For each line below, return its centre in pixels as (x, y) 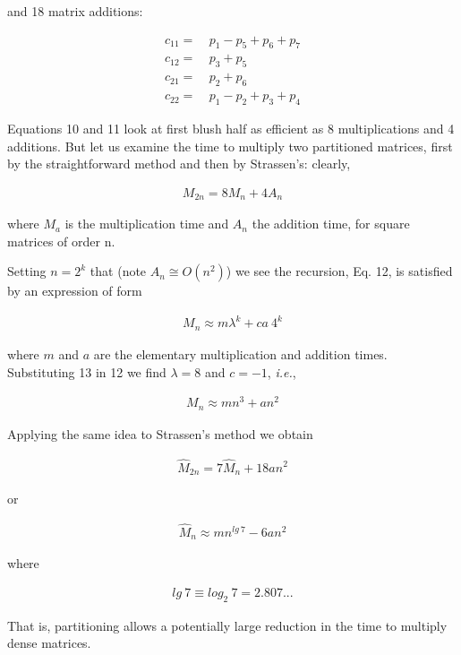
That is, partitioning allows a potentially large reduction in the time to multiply (227, 625)
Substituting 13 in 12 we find (87, 371)
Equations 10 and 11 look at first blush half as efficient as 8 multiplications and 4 (231, 128)
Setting (27, 271)
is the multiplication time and (147, 224)
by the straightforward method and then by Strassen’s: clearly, (179, 164)
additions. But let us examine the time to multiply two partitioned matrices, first (230, 146)
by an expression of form (75, 291)
